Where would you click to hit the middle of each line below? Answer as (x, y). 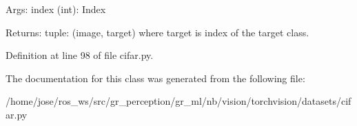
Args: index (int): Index (56, 9)
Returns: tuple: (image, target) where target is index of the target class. (157, 32)
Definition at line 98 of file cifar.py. (80, 55)
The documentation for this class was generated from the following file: (155, 78)
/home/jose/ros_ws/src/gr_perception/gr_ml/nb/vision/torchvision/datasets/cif (178, 101)
